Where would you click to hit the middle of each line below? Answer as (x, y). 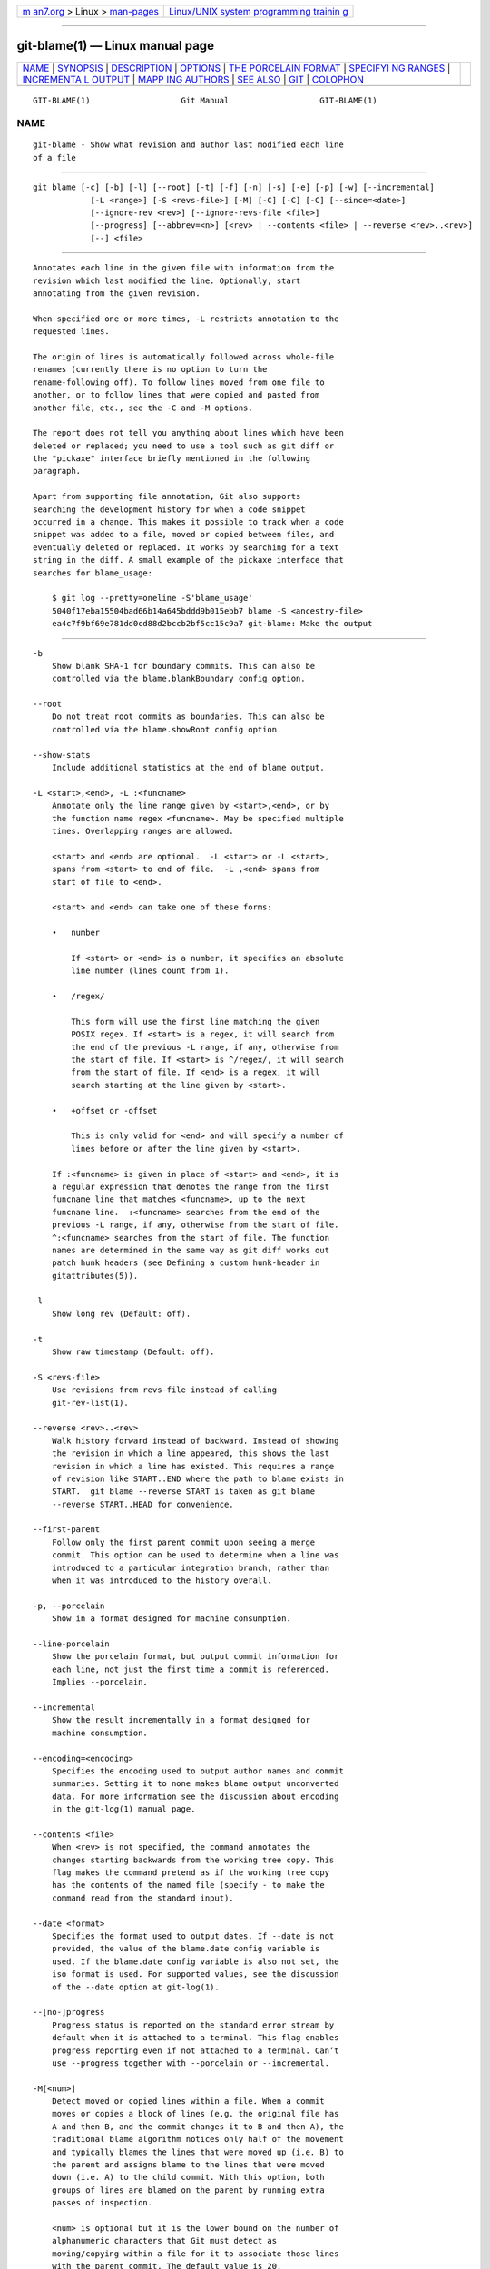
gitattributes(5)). (95, 1276)
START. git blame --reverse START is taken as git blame (183, 1492)
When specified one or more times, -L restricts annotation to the (186, 319)
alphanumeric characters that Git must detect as (164, 2241)
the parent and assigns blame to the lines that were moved (188, 2165)
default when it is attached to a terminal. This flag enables (195, 2038)
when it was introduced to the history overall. (162, 1581)
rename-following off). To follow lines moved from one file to (179, 382)
